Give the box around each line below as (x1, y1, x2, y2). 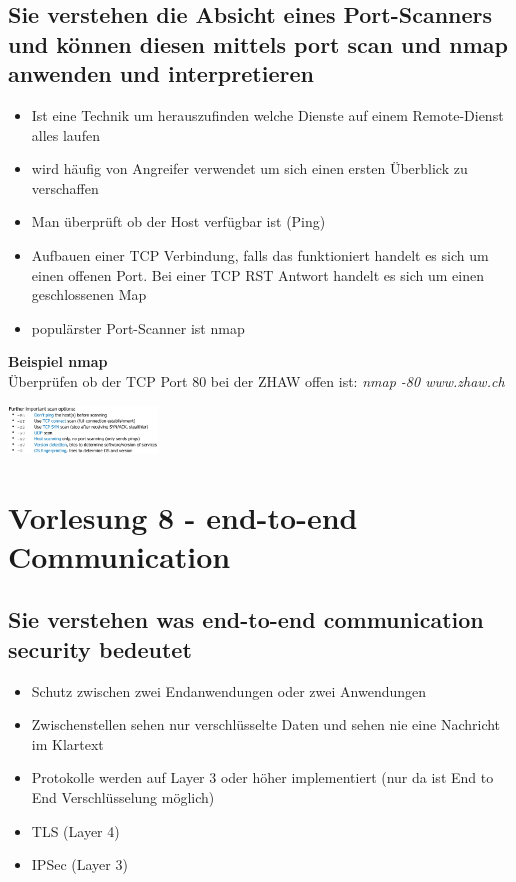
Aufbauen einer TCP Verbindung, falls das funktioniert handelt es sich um (31, 244, 489, 265)
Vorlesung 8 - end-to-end (8, 496, 358, 537)
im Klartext (31, 733, 104, 754)
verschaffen (31, 177, 99, 198)
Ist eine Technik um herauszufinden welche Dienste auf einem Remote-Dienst (31, 104, 504, 125)
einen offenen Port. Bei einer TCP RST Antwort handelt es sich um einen (31, 264, 484, 285)
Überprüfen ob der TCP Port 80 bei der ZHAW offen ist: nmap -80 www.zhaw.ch (8, 370, 505, 391)
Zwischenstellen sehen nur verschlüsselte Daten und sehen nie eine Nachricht (31, 714, 501, 735)
